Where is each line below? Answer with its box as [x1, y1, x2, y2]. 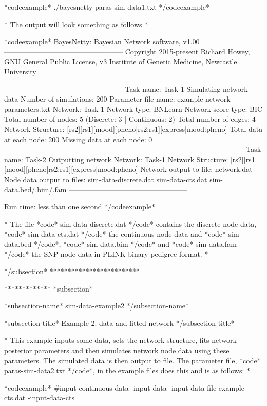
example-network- [177, 93, 233, 104]
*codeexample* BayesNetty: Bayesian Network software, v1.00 [4, 36, 200, 47]
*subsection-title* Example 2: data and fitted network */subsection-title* [4, 317, 235, 328]
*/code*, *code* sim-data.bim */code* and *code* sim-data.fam [33, 238, 237, 249]
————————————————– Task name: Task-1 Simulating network [4, 83, 248, 94]
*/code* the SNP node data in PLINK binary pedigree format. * [4, 248, 208, 259]
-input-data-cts [27, 392, 75, 403]
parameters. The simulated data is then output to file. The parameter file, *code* [4, 355, 261, 365]
